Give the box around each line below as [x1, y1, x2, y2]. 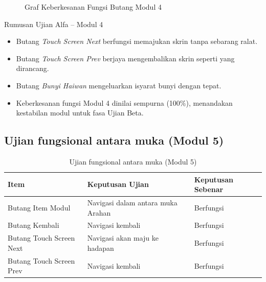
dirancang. [16, 63, 49, 74]
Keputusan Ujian [87, 179, 149, 190]
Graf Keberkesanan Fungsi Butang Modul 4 [25, 2, 162, 12]
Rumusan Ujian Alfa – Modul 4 [4, 18, 103, 29]
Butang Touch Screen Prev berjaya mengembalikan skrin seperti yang [16, 53, 235, 63]
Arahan [87, 207, 111, 218]
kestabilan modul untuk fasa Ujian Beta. [16, 107, 144, 118]
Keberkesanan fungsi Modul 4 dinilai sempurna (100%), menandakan [16, 97, 233, 108]
